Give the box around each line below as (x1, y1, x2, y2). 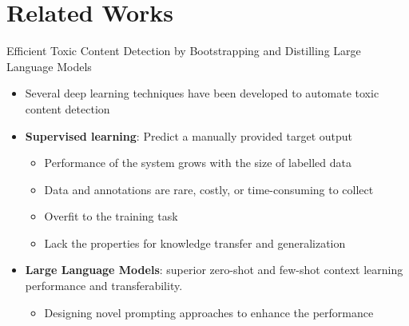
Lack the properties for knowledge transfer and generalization (44, 234, 346, 251)
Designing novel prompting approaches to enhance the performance (44, 304, 374, 320)
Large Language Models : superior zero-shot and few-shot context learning (25, 261, 403, 278)
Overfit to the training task (44, 208, 178, 225)
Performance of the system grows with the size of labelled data (44, 154, 352, 171)
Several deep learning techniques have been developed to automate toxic (25, 85, 379, 101)
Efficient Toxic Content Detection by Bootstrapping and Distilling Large (6, 42, 361, 59)
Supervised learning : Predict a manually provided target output (25, 127, 353, 144)
